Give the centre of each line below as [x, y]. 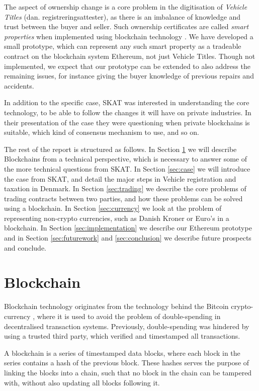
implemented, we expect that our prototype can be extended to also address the [127, 66]
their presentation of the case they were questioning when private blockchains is [127, 122]
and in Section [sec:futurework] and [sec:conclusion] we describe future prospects [128, 238]
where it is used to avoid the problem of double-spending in [129, 316]
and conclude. [25, 247]
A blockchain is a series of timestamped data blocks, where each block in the [122, 353]
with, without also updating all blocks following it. [82, 382]
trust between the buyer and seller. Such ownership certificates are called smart [126, 26]
